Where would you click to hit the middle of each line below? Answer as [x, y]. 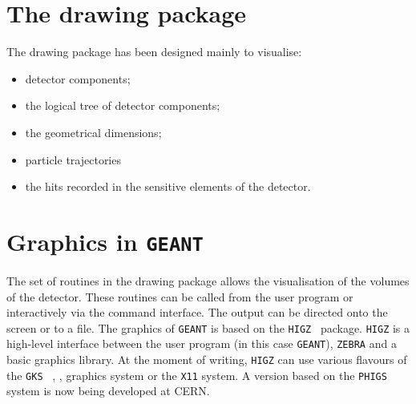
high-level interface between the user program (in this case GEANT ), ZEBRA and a [202, 343]
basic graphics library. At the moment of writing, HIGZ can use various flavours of [207, 360]
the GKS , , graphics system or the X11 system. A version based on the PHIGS [197, 375]
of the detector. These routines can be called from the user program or [180, 296]
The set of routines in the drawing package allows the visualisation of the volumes [208, 280]
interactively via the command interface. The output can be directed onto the [197, 312]
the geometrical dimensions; [93, 132]
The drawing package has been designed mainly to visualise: [154, 52]
